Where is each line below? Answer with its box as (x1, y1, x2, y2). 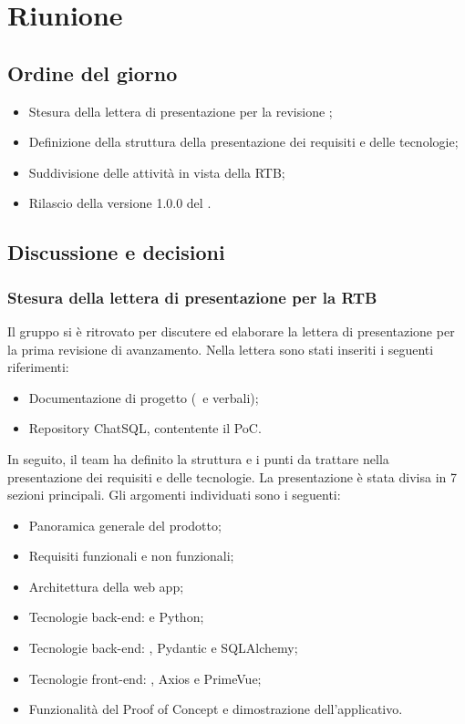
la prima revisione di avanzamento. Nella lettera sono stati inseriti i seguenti (7, 339, 434, 358)
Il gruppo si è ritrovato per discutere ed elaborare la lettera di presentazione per (7, 321, 455, 340)
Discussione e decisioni (7, 238, 225, 266)
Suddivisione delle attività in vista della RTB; (28, 162, 285, 181)
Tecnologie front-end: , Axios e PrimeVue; (28, 668, 262, 688)
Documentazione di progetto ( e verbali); (28, 388, 259, 407)
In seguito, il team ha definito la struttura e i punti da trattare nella (7, 449, 389, 468)
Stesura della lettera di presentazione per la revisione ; (28, 101, 333, 120)
